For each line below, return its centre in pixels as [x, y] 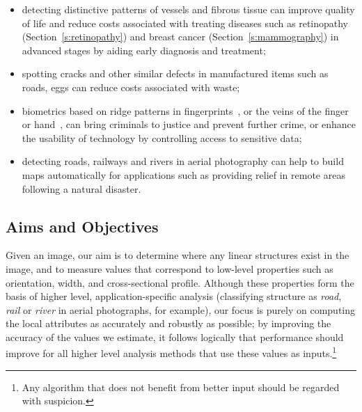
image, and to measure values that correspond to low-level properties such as [170, 268]
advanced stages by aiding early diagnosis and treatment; [144, 50]
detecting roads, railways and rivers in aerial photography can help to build [183, 161]
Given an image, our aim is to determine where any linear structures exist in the [178, 255]
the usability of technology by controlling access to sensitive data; [162, 137]
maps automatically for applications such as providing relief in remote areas [183, 174]
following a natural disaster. [81, 188]
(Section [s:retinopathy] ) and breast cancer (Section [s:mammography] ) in [180, 37]
